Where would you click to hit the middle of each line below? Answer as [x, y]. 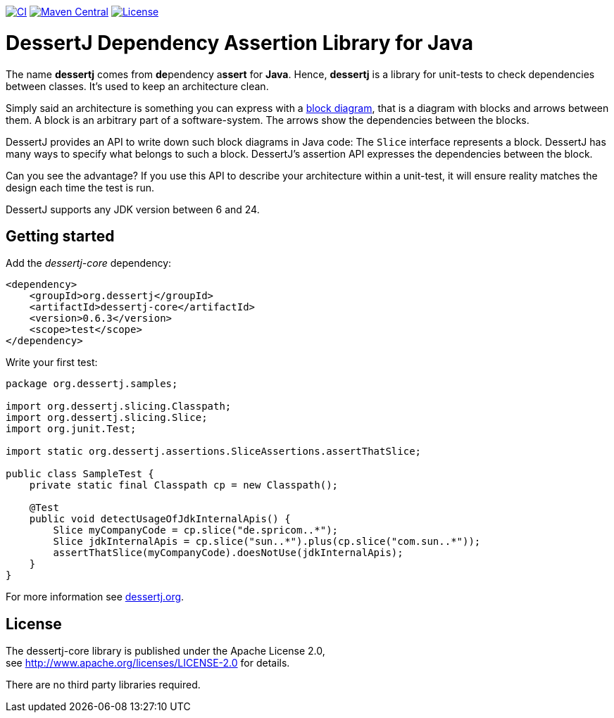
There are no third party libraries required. [103, 685]
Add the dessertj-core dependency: [89, 263]
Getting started [60, 236]
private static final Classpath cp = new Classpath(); [184, 485]
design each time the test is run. [80, 187]
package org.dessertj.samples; [92, 384]
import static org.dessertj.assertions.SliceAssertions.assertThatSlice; [214, 452]
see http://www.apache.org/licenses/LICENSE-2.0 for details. [148, 663]
